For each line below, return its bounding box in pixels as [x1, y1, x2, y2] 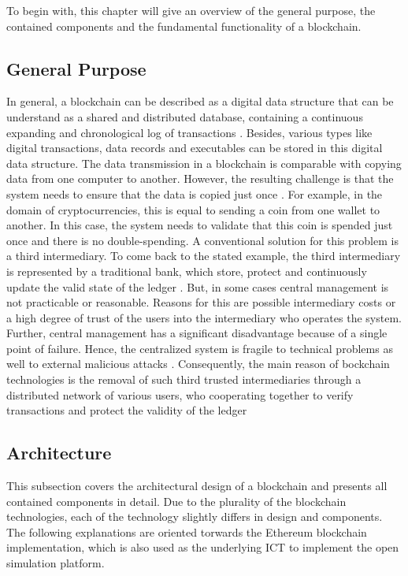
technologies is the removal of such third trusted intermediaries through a [6, 371, 362, 388]
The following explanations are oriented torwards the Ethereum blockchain [6, 523, 367, 540]
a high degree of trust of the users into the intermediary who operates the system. [6, 309, 402, 325]
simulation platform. [6, 555, 105, 571]
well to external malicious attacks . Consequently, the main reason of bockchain [6, 355, 390, 372]
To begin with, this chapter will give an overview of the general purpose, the [6, 2, 376, 18]
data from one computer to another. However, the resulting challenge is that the [6, 170, 394, 187]
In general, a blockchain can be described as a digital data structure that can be [6, 93, 394, 110]
